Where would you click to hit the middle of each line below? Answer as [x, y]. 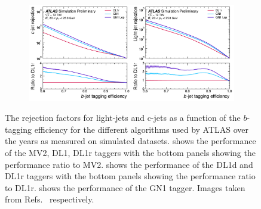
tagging [19, 129]
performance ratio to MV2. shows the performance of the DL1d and [129, 164]
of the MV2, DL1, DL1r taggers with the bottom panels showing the [130, 152]
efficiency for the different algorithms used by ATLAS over [142, 129]
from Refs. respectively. [50, 199]
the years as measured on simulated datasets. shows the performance [130, 141]
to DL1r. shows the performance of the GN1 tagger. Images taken [125, 187]
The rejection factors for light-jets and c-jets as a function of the [123, 118]
